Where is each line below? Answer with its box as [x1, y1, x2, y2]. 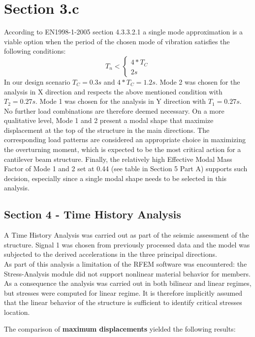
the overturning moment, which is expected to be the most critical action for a [4, 144, 241, 154]
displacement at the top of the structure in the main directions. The [4, 124, 210, 135]
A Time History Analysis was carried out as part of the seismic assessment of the [4, 230, 249, 240]
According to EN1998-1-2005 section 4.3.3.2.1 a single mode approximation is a [4, 27, 243, 37]
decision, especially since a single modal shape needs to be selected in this [4, 173, 227, 183]
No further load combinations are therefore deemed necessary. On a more [4, 105, 224, 116]
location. [4, 306, 30, 317]
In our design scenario [4, 76, 70, 87]
